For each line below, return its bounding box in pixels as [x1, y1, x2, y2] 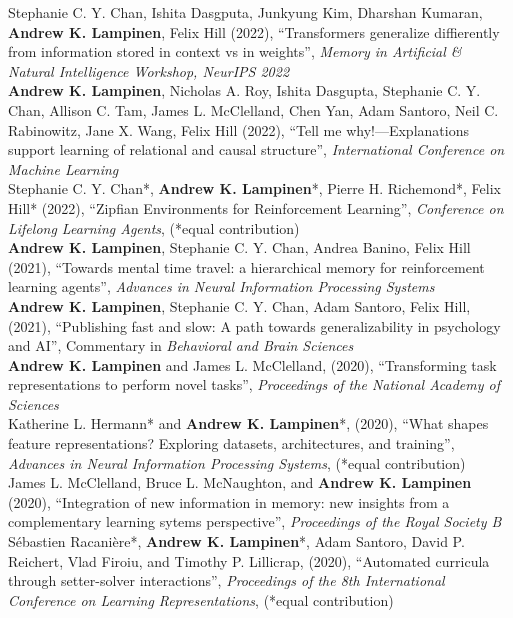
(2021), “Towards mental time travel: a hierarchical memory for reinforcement [8, 256, 485, 277]
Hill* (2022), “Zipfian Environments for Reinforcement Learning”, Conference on [8, 197, 504, 218]
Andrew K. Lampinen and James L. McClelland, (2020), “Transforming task [8, 354, 497, 375]
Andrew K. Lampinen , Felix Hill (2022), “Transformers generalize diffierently [8, 21, 500, 42]
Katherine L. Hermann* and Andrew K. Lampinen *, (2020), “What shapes [8, 413, 489, 434]
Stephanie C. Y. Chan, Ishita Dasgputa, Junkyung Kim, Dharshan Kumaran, [8, 2, 483, 22]
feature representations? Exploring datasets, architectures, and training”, [8, 433, 455, 454]
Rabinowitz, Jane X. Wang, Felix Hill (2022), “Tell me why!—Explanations [8, 119, 469, 140]
